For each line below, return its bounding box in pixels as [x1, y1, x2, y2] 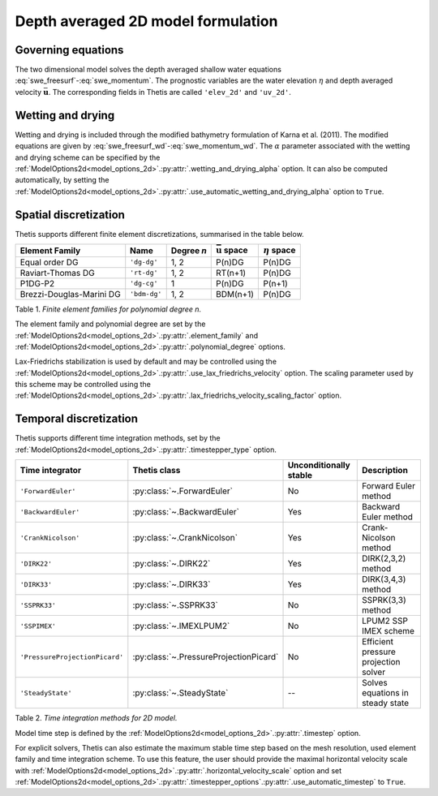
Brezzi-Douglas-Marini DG [19, 288, 121, 299]
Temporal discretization [15, 412, 138, 426]
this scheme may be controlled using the [15, 380, 152, 389]
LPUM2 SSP [361, 615, 409, 626]
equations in [361, 687, 409, 699]
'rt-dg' [130, 269, 158, 278]
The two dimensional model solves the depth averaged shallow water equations [15, 65, 281, 75]
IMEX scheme [361, 626, 415, 637]
